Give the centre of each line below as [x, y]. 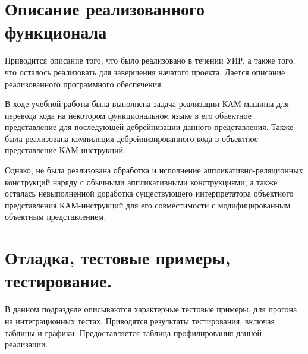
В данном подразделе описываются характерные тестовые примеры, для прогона [151, 309]
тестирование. [59, 281]
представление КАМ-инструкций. [65, 150]
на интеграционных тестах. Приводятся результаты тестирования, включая [140, 320]
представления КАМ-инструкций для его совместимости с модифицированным [148, 205]
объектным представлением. [56, 216]
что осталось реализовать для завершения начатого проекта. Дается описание [145, 72]
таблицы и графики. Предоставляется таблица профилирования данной [133, 332]
